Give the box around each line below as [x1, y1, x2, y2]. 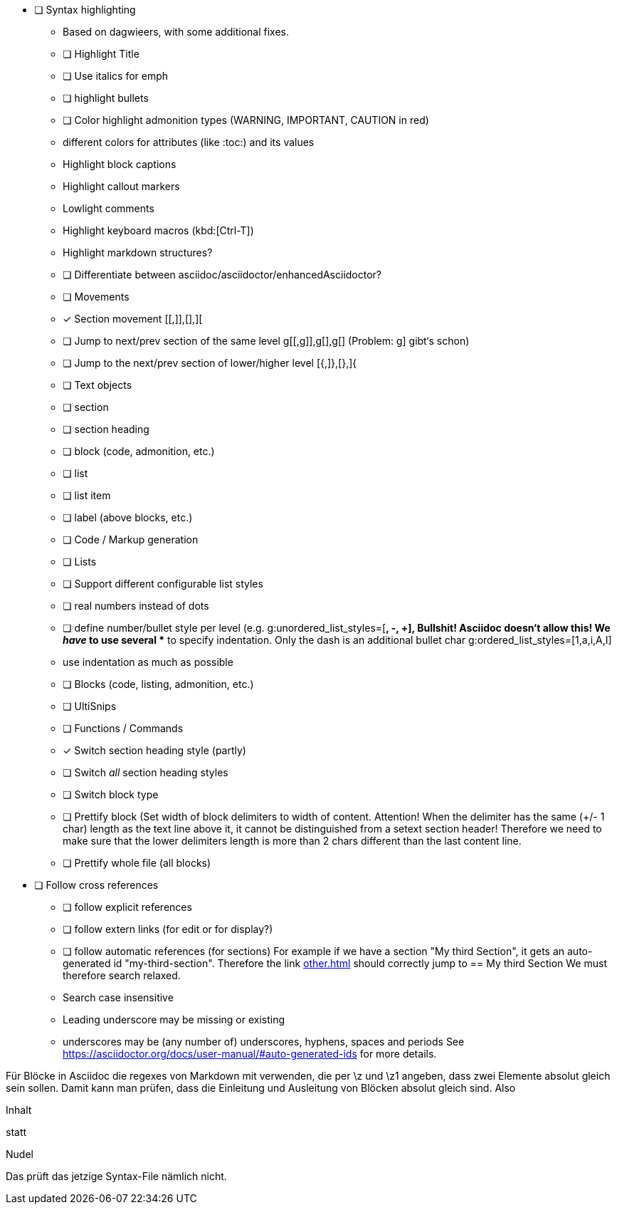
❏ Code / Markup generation [63, 533, 199, 546]
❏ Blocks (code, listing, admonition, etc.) [63, 678, 254, 690]
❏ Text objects [63, 379, 132, 391]
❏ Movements [63, 291, 130, 303]
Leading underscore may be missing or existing [63, 1013, 285, 1026]
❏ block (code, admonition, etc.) [63, 445, 215, 457]
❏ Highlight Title [63, 48, 139, 60]
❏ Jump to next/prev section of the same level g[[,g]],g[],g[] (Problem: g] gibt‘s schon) [63, 335, 470, 347]
